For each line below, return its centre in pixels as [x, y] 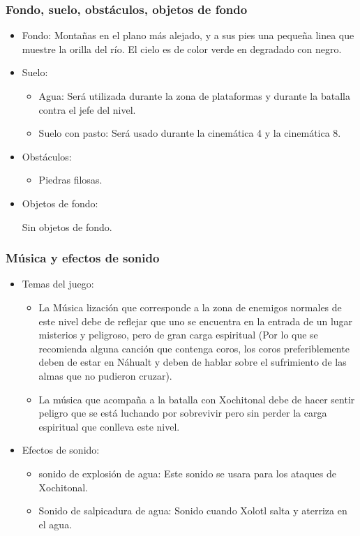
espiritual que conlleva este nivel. [109, 426]
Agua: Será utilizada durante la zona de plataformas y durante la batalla [194, 96]
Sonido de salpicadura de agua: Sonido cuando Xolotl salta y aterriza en [193, 511]
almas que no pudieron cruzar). [105, 375]
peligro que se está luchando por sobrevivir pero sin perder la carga [183, 413]
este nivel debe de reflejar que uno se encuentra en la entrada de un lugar [196, 321]
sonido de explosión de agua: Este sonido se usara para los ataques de [187, 473]
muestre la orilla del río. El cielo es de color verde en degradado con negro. [182, 49]
